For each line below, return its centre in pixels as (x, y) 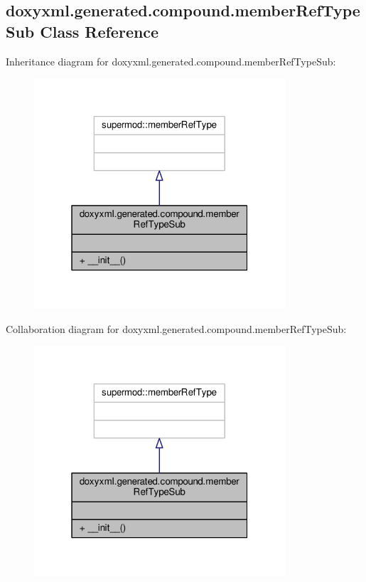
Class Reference (99, 31)
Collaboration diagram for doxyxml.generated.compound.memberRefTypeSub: (176, 328)
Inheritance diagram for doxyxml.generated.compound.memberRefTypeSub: (171, 61)
